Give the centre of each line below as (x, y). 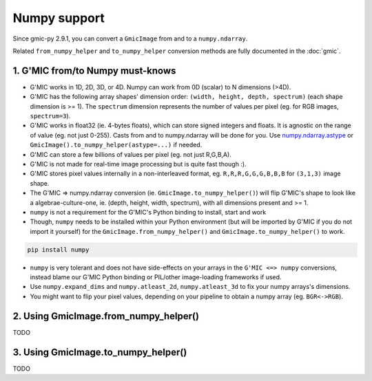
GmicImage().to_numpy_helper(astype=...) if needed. (116, 145)
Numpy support (59, 18)
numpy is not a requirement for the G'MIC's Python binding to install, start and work (148, 212)
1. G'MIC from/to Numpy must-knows (94, 70)
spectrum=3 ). (50, 116)
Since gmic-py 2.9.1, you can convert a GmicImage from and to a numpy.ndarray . (130, 39)
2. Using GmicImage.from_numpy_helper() (106, 316)
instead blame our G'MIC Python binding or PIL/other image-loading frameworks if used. (156, 277)
